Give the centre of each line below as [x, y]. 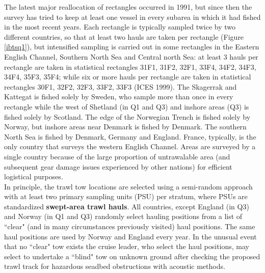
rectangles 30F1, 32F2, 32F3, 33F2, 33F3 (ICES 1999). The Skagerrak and [121, 86]
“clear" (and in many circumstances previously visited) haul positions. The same [130, 226]
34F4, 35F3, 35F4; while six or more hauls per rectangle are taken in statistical [128, 77]
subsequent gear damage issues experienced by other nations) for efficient [118, 166]
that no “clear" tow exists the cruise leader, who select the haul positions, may [127, 246]
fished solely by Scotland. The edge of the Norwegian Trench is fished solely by [127, 116]
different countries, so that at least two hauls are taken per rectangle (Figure [124, 36]
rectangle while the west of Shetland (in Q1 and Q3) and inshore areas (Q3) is [127, 106]
